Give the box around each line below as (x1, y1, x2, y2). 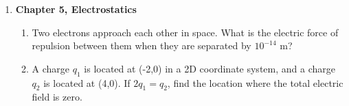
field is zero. (32, 90, 82, 104)
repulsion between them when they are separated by (32, 38, 251, 53)
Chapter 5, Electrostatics (15, 2, 137, 16)
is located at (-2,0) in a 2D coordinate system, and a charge (84, 61, 335, 75)
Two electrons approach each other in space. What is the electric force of (32, 25, 339, 39)
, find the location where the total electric (167, 75, 344, 90)
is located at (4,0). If (43, 75, 131, 90)
